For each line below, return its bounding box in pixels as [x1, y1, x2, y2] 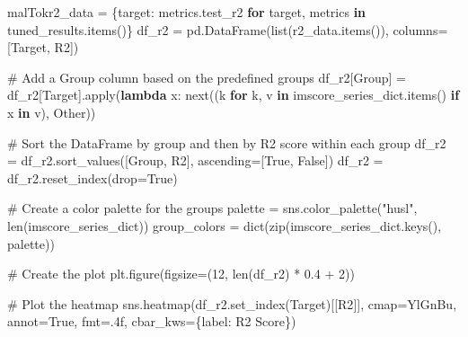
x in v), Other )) [7, 102, 96, 121]
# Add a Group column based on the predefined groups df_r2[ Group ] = [7, 67, 406, 86]
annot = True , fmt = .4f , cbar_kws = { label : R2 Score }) [7, 312, 296, 331]
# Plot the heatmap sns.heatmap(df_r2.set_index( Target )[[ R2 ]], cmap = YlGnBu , [7, 294, 457, 313]
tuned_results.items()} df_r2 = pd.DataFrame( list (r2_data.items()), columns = [7, 20, 448, 39]
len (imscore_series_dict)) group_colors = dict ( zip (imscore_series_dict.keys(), [7, 216, 442, 235]
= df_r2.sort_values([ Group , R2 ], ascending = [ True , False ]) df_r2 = [7, 151, 384, 170]
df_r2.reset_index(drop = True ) [7, 168, 178, 187]
